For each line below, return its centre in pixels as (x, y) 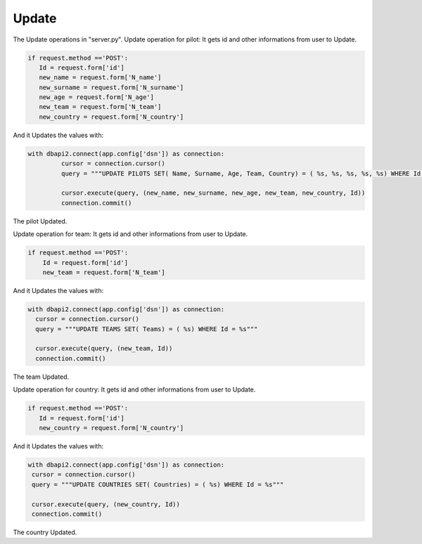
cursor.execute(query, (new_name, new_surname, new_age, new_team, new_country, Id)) (213, 193)
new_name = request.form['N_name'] (100, 78)
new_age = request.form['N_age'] (97, 97)
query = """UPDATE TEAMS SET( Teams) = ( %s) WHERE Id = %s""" (147, 329)
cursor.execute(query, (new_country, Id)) (106, 504)
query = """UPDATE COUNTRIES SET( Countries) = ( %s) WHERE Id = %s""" (158, 484)
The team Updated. (41, 377)
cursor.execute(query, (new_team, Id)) (104, 349)
